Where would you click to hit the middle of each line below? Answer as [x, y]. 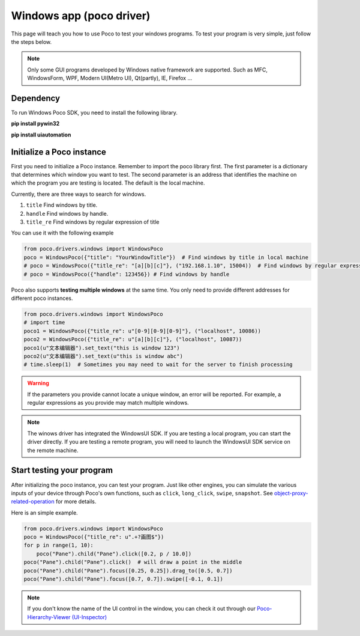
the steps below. [31, 41]
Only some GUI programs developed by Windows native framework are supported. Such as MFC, [148, 70]
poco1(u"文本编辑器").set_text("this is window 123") [102, 348]
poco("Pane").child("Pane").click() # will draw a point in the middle [133, 562]
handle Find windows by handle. [67, 213]
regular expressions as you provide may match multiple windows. [108, 403]
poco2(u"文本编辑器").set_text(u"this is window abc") [103, 356]
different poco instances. [42, 298]
